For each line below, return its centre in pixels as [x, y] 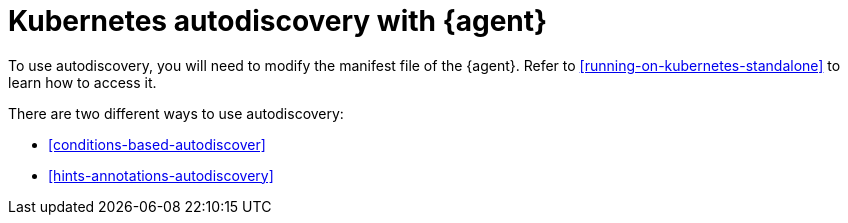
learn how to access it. [82, 82]
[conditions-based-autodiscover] [157, 144]
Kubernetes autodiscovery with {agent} [278, 21]
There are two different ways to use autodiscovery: [176, 113]
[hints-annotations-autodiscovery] [161, 175]
